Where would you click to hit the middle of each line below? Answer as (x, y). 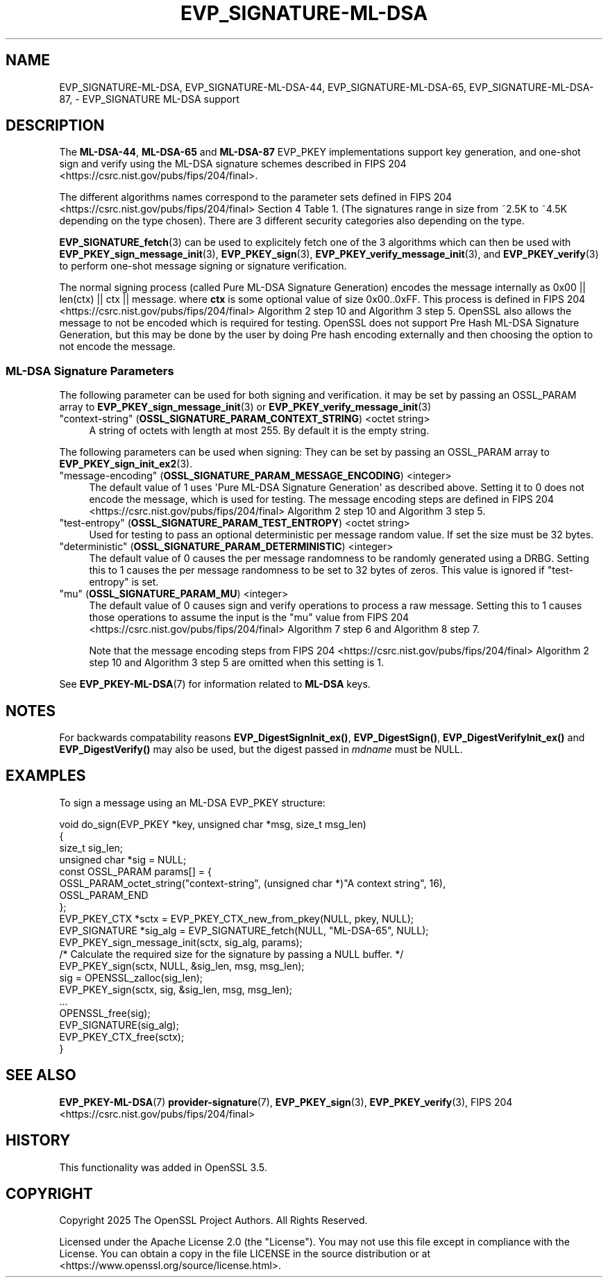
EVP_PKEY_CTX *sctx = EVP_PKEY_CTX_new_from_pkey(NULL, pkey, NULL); (237, 918)
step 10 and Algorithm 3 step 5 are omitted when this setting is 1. (236, 663)
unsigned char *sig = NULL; (123, 859)
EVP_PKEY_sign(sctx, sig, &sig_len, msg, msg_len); (176, 989)
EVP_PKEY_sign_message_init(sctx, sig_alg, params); (181, 942)
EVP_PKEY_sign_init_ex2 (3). (126, 464)
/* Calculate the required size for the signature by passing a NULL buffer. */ (231, 954)
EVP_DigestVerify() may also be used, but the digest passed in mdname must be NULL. (261, 750)
